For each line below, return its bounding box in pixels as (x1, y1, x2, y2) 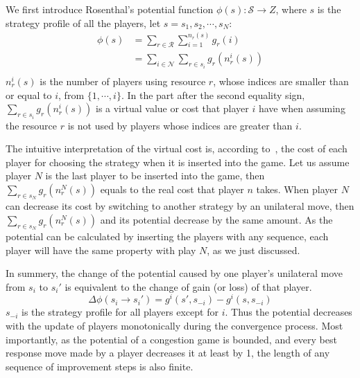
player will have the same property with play (6, 242, 196, 257)
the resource (6, 118, 58, 132)
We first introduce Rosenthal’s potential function (6, 2, 214, 16)
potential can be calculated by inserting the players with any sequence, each (6, 228, 329, 243)
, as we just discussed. (207, 242, 300, 257)
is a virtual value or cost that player (95, 101, 249, 116)
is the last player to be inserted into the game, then (45, 168, 265, 183)
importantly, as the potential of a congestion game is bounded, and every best (6, 332, 337, 346)
